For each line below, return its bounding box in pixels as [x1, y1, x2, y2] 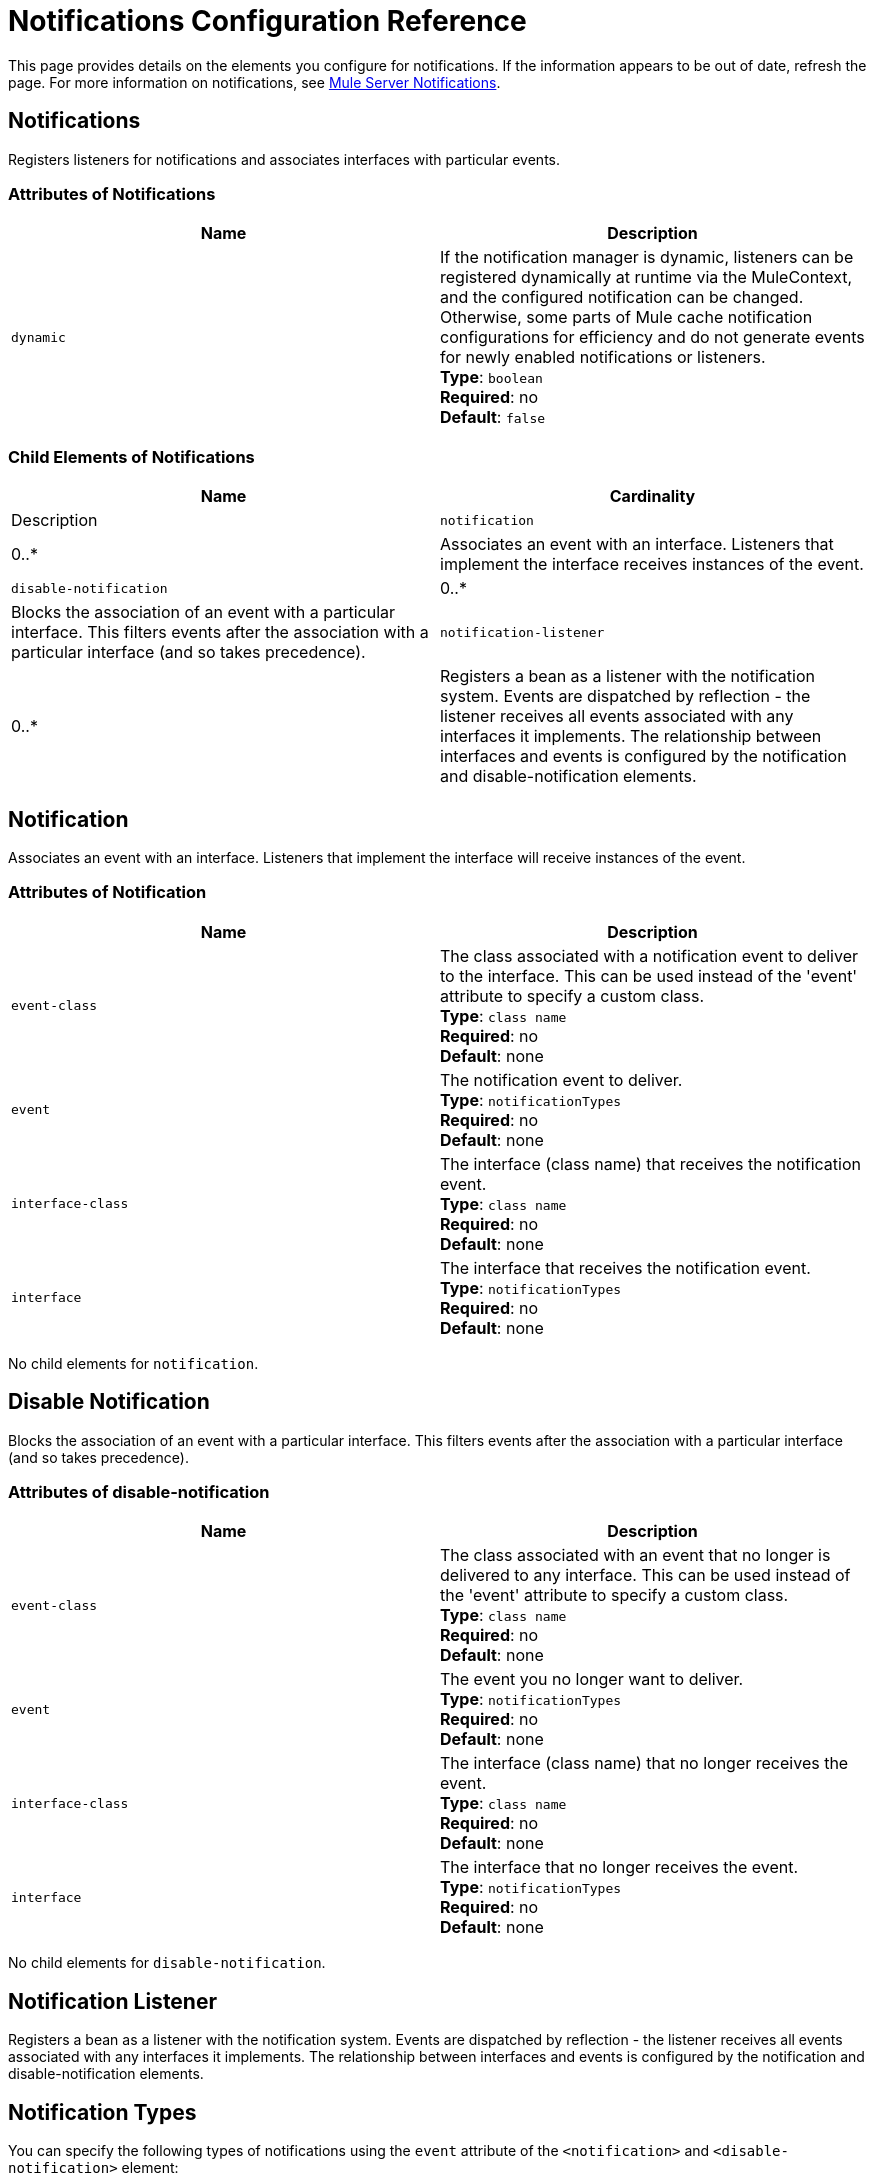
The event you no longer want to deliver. [440, 1669, 744, 1690]
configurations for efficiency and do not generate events [440, 327, 865, 348]
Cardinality [609, 486, 696, 507]
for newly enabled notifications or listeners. [440, 347, 766, 368]
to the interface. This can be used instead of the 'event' [440, 965, 858, 986]
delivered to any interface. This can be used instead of [440, 1565, 851, 1586]
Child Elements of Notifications [8, 446, 255, 467]
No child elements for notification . [8, 1354, 259, 1372]
